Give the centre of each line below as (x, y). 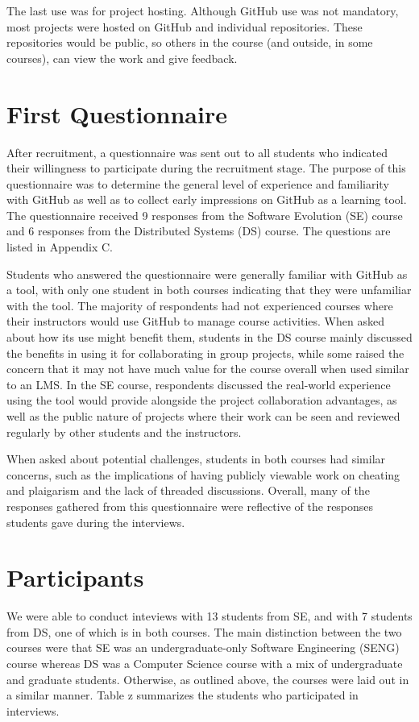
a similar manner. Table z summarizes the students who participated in (183, 695)
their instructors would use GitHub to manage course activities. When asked (195, 321)
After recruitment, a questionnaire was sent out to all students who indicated (197, 152)
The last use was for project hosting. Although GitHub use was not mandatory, (203, 10)
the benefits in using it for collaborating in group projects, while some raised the (205, 353)
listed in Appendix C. (60, 247)
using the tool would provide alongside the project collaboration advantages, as (202, 400)
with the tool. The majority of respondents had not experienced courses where (200, 305)
